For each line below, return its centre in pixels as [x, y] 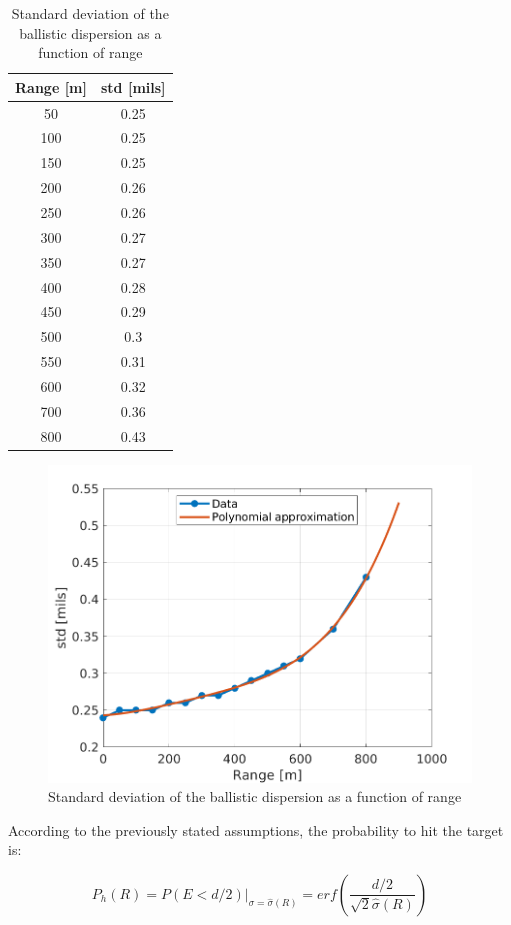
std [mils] [133, 86]
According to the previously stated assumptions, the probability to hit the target [256, 829]
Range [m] [51, 86]
